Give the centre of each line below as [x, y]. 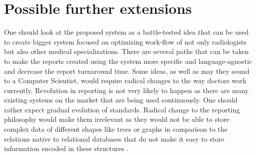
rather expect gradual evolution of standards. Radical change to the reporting [122, 109]
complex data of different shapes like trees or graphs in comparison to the [116, 129]
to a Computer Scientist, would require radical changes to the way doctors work [125, 80]
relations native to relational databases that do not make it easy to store [114, 138]
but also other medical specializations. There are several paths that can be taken [127, 51]
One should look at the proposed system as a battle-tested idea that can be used [127, 32]
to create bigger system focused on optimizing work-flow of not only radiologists [125, 41]
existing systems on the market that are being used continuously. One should [121, 100]
